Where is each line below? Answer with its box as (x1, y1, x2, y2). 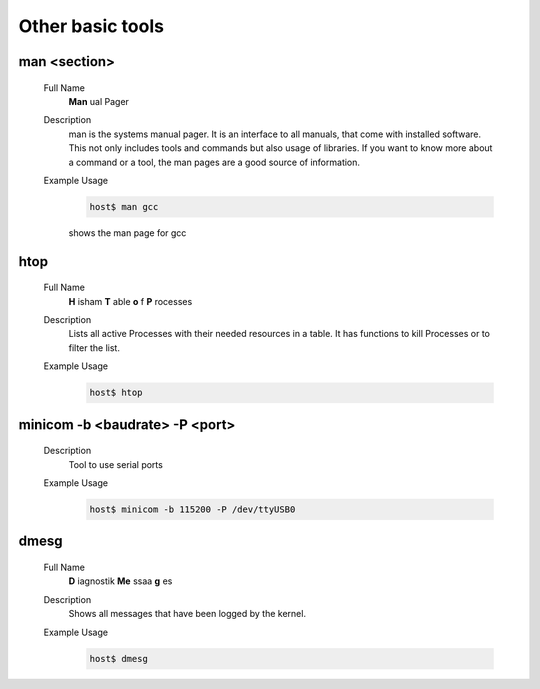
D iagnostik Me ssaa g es (68, 575, 173, 587)
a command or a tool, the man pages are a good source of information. (68, 156, 360, 168)
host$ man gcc (89, 201, 159, 212)
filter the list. (68, 341, 120, 354)
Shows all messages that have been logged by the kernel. (68, 608, 307, 620)
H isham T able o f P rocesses (68, 295, 193, 307)
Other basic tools (18, 15, 165, 37)
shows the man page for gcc (68, 226, 187, 239)
